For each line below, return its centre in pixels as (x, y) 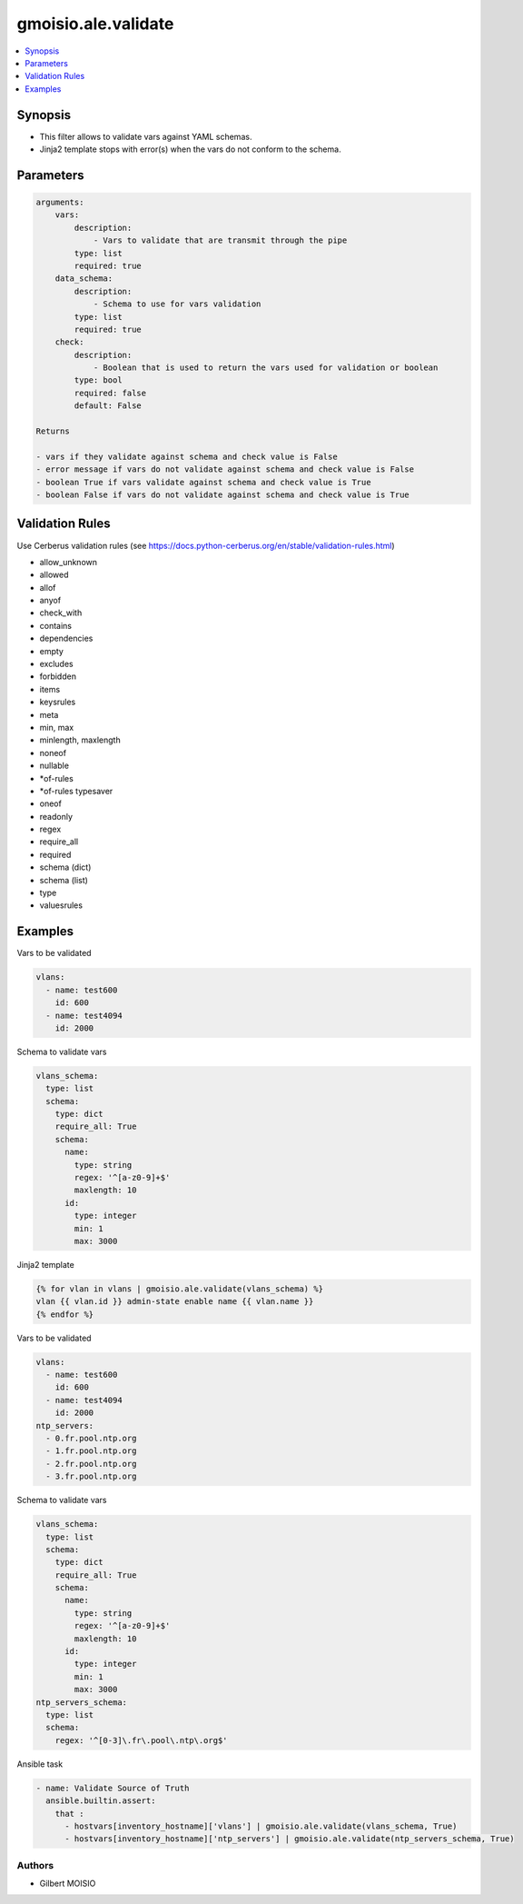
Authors (35, 1865)
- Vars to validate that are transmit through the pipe (220, 240)
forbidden (58, 676)
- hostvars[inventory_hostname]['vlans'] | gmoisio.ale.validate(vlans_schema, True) (261, 1826)
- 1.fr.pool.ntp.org (91, 1451)
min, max (57, 727)
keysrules (58, 702)
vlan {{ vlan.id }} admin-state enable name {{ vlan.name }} (175, 1301)
